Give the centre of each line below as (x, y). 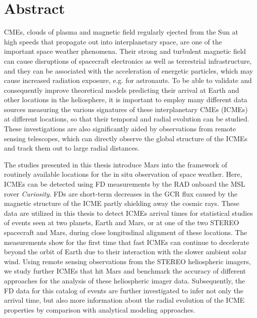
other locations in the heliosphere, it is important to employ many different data (126, 99)
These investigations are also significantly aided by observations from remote (120, 129)
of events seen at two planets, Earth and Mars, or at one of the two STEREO (122, 222)
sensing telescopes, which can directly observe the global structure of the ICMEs (126, 138)
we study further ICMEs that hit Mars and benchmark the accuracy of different (125, 271)
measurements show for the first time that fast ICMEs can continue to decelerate (127, 242)
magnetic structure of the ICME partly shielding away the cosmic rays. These (122, 203)
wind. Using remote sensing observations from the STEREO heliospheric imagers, (128, 261)
